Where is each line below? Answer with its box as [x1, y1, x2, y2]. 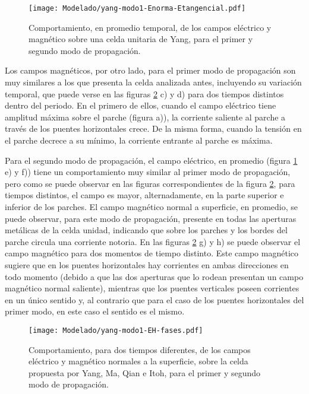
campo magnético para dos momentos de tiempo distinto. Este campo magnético [5, 247, 298, 259]
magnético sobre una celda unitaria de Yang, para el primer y [29, 33, 253, 45]
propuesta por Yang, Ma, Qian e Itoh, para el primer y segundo [29, 366, 261, 379]
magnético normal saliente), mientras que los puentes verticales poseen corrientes [5, 282, 299, 294]
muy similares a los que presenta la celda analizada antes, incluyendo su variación [5, 76, 302, 88]
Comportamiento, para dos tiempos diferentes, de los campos [29, 343, 251, 355]
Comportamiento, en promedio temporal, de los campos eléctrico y [29, 21, 272, 33]
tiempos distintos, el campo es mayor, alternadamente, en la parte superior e [5, 189, 284, 201]
